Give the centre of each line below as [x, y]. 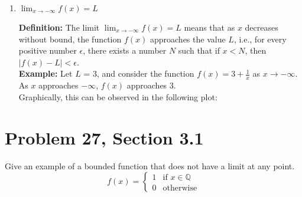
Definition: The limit [59, 27]
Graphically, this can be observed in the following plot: [118, 96]
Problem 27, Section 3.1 [104, 137]
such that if [199, 50]
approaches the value [188, 39]
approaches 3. [151, 85]
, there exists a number [125, 50]
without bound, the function [70, 39]
